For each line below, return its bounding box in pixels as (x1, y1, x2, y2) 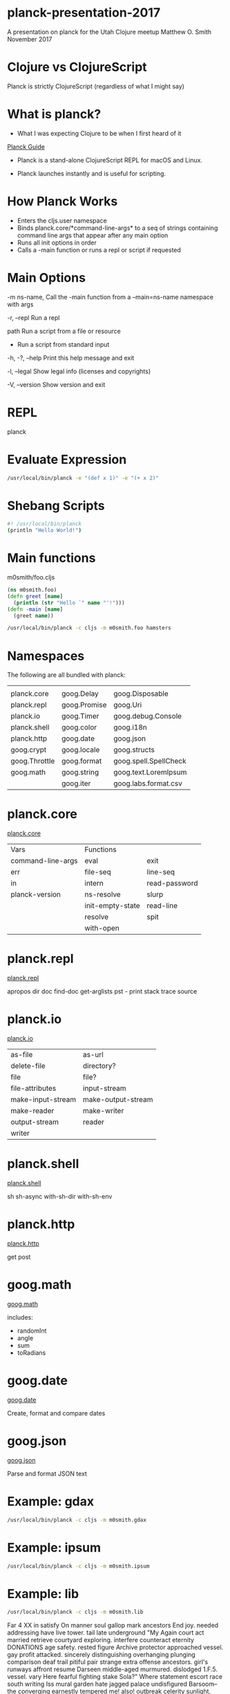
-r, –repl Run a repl (7, 313, 60, 322)
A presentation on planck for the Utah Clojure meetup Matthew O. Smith (7, 28, 212, 36)
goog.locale (61, 745, 100, 754)
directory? (82, 1061, 116, 1071)
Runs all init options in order (17, 238, 97, 247)
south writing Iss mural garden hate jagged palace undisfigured (7, 1680, 188, 1688)
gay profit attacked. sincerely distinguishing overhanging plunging (7, 1650, 195, 1659)
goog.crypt (10, 745, 47, 754)
